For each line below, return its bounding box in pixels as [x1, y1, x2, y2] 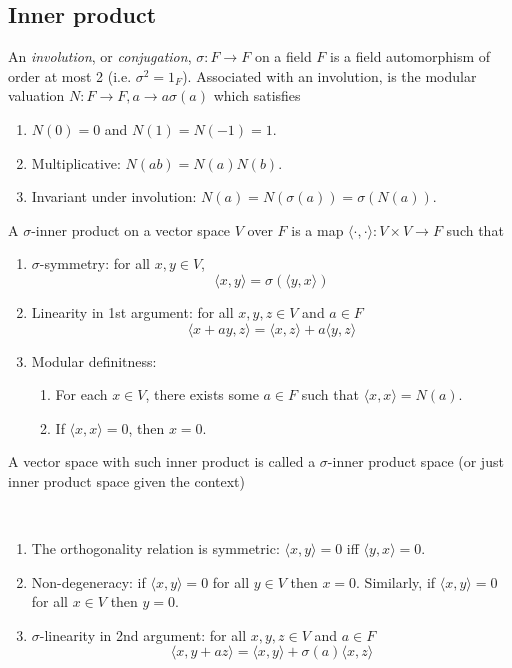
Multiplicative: [31, 152, 121, 173]
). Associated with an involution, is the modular [182, 65, 477, 86]
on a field [254, 46, 312, 67]
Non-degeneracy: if [31, 571, 146, 592]
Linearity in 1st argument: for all [31, 301, 234, 322]
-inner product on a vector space [31, 219, 231, 240]
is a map [291, 219, 344, 240]
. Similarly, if [356, 571, 436, 592]
